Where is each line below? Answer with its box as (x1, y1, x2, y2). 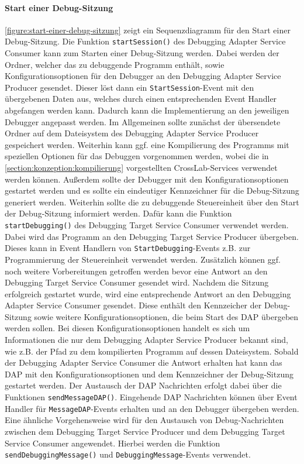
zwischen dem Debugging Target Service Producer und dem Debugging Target (5, 425, 285, 437)
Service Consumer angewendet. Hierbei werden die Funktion (5, 436, 220, 449)
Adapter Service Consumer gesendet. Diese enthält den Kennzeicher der (5, 299, 262, 311)
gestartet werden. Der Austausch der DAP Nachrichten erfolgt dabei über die (5, 379, 282, 391)
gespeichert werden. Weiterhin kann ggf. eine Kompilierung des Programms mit (5, 138, 289, 150)
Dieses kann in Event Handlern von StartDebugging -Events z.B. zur (5, 242, 251, 254)
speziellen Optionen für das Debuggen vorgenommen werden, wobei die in (5, 150, 269, 162)
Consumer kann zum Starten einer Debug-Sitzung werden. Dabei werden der (5, 47, 279, 59)
